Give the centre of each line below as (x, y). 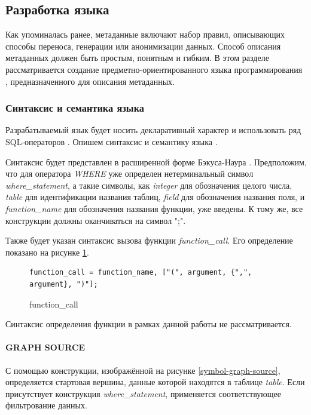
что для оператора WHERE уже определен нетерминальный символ (129, 173)
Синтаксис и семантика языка (75, 108)
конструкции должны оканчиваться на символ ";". (96, 220)
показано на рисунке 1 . (47, 252)
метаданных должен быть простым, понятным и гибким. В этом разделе (137, 58)
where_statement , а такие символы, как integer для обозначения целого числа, (149, 185)
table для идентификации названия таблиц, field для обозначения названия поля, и (155, 197)
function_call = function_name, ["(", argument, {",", (141, 273)
